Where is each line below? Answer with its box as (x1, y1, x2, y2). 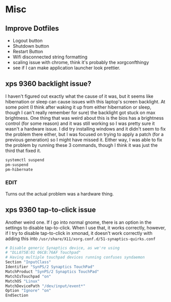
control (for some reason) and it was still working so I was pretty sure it (5, 120, 155, 126)
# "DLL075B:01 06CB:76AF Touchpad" (5, 250, 81, 255)
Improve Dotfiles (5, 24, 59, 33)
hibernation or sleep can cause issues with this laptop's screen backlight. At (5, 98, 165, 104)
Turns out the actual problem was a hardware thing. (5, 190, 114, 197)
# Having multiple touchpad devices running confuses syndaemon (5, 255, 145, 260)
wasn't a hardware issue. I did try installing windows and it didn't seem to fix (5, 125, 166, 132)
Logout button (12, 37, 43, 44)
